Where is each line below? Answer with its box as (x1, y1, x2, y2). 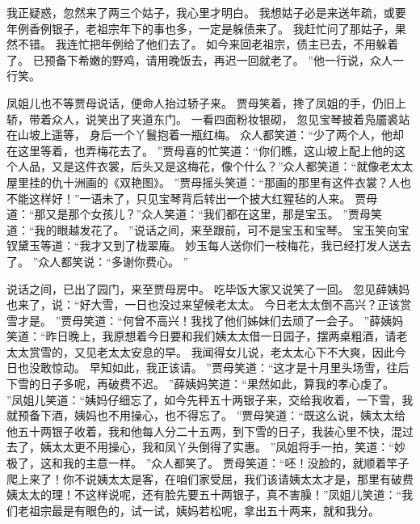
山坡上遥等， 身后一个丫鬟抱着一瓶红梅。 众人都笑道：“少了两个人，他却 (17, 126, 404, 143)
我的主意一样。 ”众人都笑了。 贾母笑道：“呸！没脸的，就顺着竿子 (62, 454, 409, 471)
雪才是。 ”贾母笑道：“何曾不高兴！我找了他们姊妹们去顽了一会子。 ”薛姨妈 (6, 311, 404, 328)
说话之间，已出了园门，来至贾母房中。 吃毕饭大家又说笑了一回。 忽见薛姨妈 (6, 280, 410, 297)
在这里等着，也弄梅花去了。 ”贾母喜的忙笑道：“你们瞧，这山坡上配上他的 (6, 142, 394, 158)
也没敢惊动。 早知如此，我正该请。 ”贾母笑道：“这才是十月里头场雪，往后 (17, 359, 409, 376)
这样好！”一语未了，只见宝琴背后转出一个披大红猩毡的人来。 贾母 (28, 189, 378, 206)
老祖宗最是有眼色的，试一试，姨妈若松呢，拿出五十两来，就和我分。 (17, 501, 380, 518)
